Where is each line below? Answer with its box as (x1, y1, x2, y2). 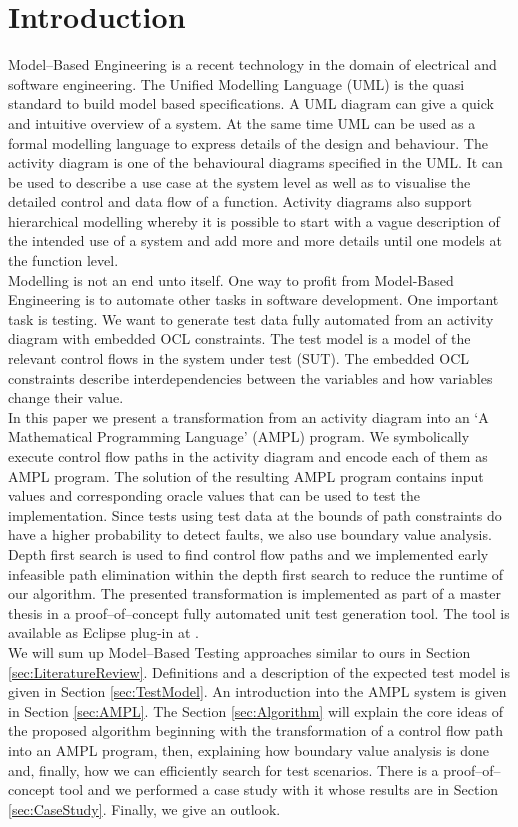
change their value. (8, 387, 124, 408)
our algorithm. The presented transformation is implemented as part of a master (8, 583, 501, 604)
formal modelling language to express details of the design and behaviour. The (8, 132, 488, 153)
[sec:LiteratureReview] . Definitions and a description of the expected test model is (8, 661, 510, 682)
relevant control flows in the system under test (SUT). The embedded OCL (8, 348, 470, 369)
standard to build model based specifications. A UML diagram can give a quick (8, 93, 494, 114)
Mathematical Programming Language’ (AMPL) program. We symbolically (8, 426, 470, 447)
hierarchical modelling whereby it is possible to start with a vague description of (8, 210, 500, 231)
